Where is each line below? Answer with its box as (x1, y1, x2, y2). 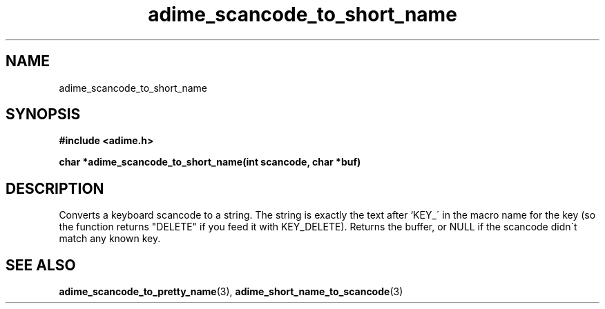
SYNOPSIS (6, 106, 81, 123)
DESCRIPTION (6, 179, 104, 197)
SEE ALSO (6, 256, 76, 274)
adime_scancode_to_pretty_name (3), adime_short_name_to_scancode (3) (59, 286, 403, 298)
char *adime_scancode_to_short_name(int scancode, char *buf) (59, 156, 361, 168)
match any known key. (59, 232, 161, 245)
